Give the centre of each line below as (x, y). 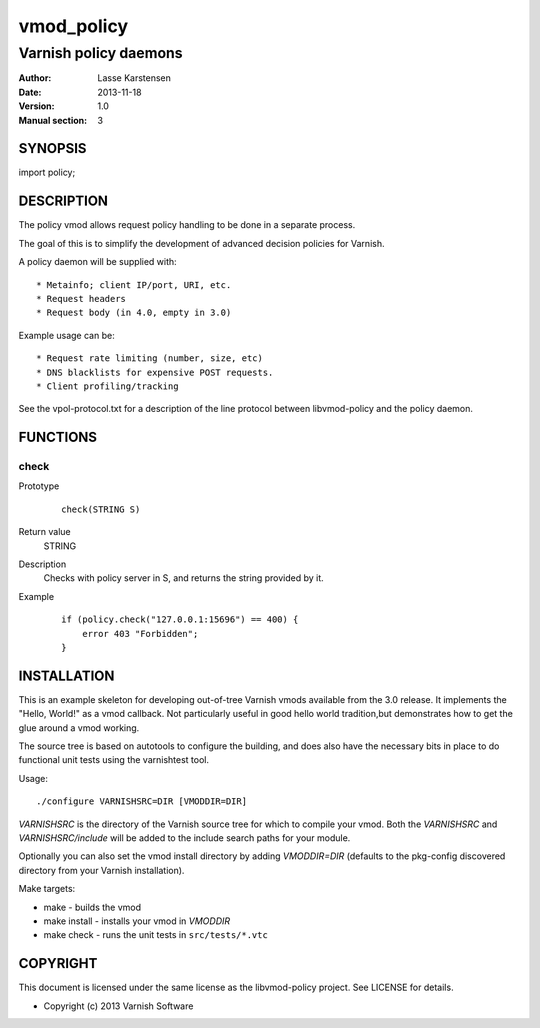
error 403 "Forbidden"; (140, 633)
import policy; (47, 172)
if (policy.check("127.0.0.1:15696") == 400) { (180, 619)
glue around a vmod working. (79, 727)
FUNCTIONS (58, 437)
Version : (36, 106)
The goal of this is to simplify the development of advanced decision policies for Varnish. (201, 243)
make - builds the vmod (92, 907)
